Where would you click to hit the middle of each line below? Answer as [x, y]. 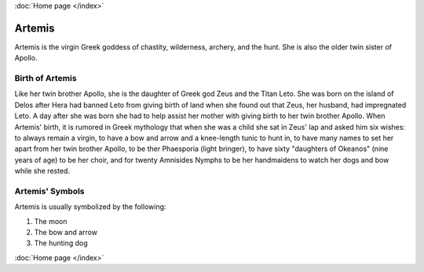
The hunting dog [61, 243]
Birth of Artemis [46, 79]
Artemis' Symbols [50, 191]
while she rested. [42, 171]
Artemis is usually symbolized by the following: [90, 207]
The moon [51, 221]
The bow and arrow [66, 233]
